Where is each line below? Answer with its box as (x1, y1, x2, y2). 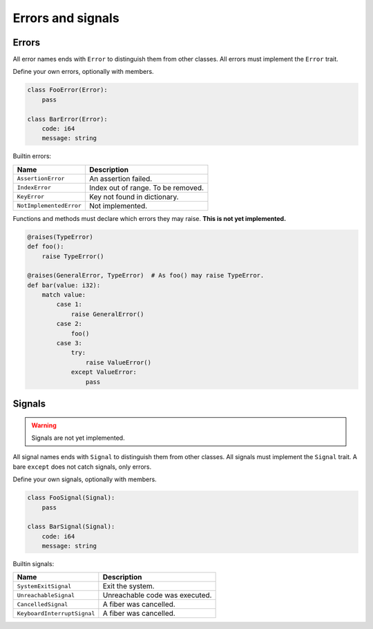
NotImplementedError (17, 202, 82, 210)
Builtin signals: (12, 560, 55, 568)
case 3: (56, 339, 83, 347)
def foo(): (27, 242, 64, 251)
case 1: (56, 300, 83, 309)
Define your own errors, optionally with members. (12, 68, 155, 76)
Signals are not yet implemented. (31, 434, 125, 442)
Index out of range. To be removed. (88, 183, 204, 193)
